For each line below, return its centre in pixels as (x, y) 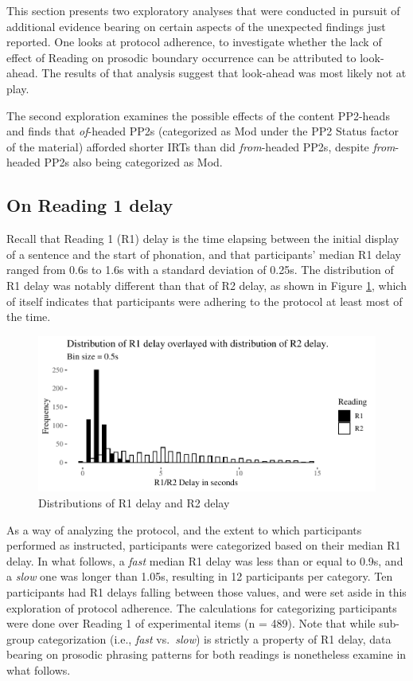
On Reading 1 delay (90, 205)
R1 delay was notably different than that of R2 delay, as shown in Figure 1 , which (206, 285)
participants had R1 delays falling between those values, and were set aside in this (206, 591)
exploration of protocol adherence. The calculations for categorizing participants (202, 607)
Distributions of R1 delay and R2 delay (134, 502)
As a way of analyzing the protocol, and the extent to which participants (184, 529)
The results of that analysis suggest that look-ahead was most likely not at (224, 73)
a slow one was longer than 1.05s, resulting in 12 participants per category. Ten (200, 576)
